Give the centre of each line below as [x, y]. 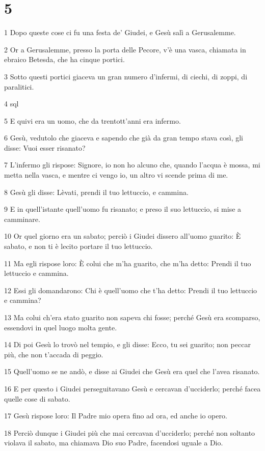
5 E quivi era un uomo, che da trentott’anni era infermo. [92, 120]
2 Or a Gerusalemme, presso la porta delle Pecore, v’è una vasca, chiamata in [125, 49]
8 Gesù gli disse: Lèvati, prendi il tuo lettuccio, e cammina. [96, 192]
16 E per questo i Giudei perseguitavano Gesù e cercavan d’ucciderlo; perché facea [132, 388]
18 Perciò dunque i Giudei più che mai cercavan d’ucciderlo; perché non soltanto [130, 432]
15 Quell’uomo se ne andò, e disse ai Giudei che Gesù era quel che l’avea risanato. [132, 371]
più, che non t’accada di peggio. [54, 354]
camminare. [22, 219]
